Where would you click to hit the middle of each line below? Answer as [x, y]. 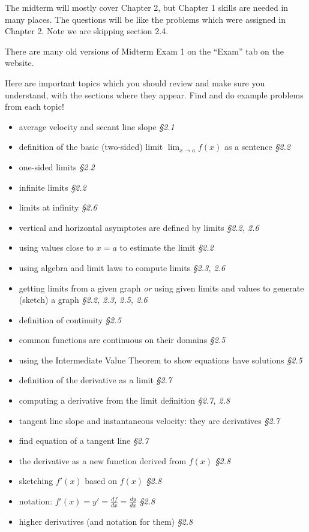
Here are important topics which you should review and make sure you [135, 82]
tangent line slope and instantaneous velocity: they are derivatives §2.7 [149, 420]
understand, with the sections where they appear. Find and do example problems [154, 94]
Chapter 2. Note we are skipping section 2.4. [87, 31]
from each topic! [34, 106]
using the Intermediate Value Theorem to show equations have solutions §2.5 [160, 360]
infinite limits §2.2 [52, 187]
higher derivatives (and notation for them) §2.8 [106, 521]
